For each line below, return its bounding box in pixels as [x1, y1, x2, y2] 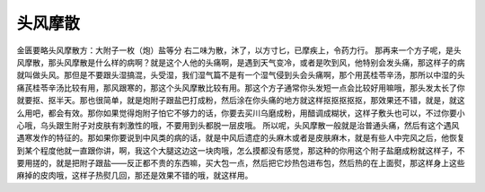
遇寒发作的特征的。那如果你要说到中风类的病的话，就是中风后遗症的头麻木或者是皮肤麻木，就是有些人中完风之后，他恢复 [16, 133, 465, 144]
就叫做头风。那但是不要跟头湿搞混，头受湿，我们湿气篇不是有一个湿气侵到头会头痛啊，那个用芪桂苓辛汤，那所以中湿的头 [16, 70, 465, 81]
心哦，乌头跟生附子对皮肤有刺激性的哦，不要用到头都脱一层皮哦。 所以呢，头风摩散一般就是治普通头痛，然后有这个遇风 [16, 119, 460, 130]
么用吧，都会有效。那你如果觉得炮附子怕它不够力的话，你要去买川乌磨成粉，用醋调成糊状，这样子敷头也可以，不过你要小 [16, 108, 465, 118]
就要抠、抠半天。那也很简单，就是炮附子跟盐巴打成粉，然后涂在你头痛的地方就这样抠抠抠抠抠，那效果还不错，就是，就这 [16, 95, 465, 106]
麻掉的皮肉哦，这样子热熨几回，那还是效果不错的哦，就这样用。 [16, 170, 253, 181]
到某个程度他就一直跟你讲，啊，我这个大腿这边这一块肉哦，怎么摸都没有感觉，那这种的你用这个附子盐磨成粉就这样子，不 [16, 144, 465, 156]
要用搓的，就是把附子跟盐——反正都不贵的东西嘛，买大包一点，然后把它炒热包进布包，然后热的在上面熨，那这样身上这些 [16, 158, 465, 169]
